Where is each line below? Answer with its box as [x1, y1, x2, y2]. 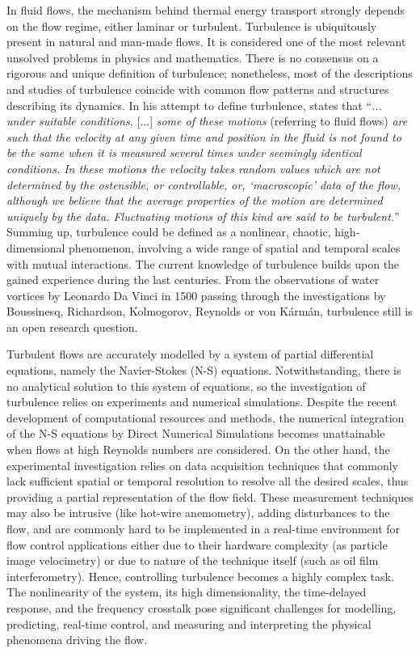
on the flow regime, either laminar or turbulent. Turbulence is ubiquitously [6, 17, 377, 34]
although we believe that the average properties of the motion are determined [6, 192, 383, 209]
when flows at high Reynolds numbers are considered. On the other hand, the [6, 441, 390, 458]
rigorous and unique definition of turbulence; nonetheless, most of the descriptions [6, 65, 413, 82]
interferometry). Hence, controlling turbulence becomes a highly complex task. [6, 567, 394, 584]
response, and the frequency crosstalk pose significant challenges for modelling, [6, 599, 397, 616]
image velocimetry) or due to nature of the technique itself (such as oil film [6, 552, 379, 569]
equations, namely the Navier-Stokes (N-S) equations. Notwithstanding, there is [6, 362, 401, 379]
